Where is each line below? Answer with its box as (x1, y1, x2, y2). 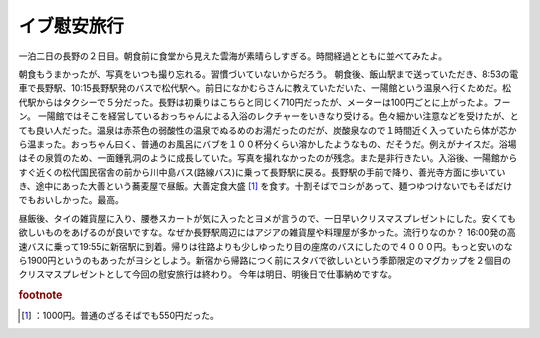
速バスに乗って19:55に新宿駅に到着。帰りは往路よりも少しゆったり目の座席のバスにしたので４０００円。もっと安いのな (18, 240, 514, 252)
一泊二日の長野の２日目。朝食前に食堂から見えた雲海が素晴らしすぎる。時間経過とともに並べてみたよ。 (18, 50, 448, 62)
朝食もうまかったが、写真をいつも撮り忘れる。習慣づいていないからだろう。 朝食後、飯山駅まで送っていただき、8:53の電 (18, 68, 519, 80)
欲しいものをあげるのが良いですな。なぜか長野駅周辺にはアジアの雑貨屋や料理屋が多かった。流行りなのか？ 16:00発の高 (18, 226, 517, 239)
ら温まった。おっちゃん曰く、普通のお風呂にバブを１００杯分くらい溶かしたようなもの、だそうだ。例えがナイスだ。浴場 (18, 138, 517, 150)
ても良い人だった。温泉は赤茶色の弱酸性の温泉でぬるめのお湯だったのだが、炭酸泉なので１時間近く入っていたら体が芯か (18, 124, 517, 136)
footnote (18, 288, 63, 302)
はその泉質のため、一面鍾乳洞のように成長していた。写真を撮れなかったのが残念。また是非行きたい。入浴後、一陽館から (18, 152, 518, 164)
